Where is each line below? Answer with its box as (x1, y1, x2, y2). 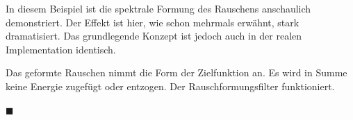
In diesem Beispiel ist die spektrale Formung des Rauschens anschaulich (6, 1, 311, 15)
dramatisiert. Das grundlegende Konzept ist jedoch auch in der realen (6, 28, 302, 43)
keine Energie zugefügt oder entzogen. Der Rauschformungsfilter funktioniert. (6, 78, 335, 93)
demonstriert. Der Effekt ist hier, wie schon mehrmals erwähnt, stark (6, 15, 299, 29)
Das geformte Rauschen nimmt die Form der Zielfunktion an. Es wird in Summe (6, 65, 347, 80)
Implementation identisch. (6, 42, 116, 56)
